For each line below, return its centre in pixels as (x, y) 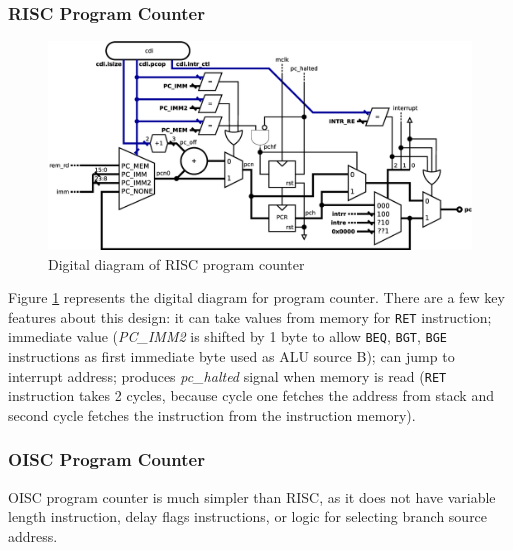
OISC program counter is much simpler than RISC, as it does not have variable (252, 496)
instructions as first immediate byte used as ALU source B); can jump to (231, 356)
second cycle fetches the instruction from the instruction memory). (212, 414)
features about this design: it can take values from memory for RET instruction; (250, 316)
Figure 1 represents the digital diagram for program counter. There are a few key (256, 297)
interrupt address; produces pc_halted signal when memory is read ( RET (227, 375)
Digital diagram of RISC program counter (176, 263)
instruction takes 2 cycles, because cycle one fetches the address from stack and (251, 395)
